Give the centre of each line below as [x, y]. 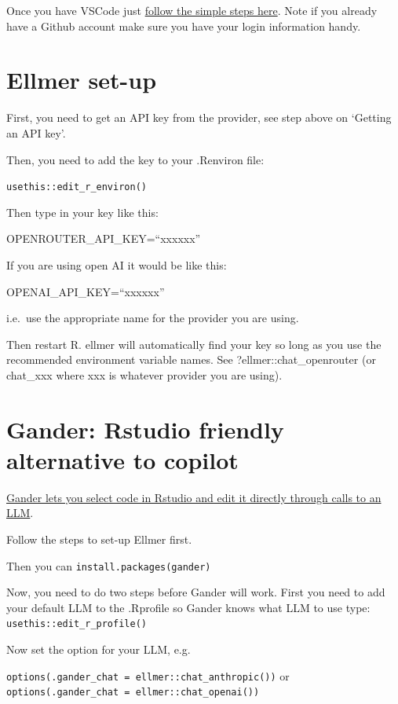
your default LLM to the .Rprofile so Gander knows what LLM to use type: [188, 607]
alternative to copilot [122, 459]
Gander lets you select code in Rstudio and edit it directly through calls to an [194, 497]
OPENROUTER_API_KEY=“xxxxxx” [104, 238]
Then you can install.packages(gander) [109, 565]
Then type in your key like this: [82, 212]
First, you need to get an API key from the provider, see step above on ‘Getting [199, 117]
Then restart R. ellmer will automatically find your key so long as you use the [194, 344]
